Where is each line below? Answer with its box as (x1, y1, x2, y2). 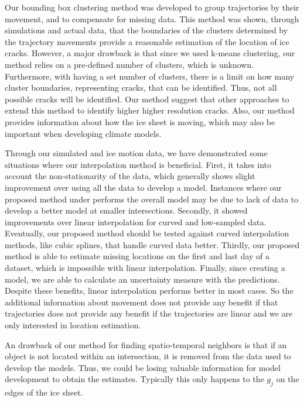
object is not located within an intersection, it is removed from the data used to (5, 350, 291, 362)
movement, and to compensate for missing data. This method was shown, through (5, 12, 299, 25)
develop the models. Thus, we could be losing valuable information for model (5, 361, 281, 373)
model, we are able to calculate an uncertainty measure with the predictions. (5, 273, 280, 285)
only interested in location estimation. (5, 319, 141, 331)
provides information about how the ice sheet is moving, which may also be (5, 115, 275, 128)
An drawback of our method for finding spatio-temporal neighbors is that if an (5, 338, 287, 351)
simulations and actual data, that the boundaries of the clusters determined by (5, 24, 288, 36)
